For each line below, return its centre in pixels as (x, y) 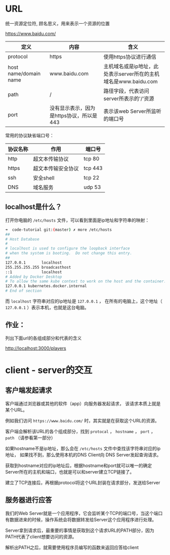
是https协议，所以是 (74, 115)
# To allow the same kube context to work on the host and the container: (86, 281)
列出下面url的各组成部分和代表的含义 (44, 338)
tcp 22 (92, 178)
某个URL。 (16, 410)
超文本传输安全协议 (56, 168)
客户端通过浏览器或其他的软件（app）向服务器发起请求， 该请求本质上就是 (83, 403)
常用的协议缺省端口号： (30, 135)
